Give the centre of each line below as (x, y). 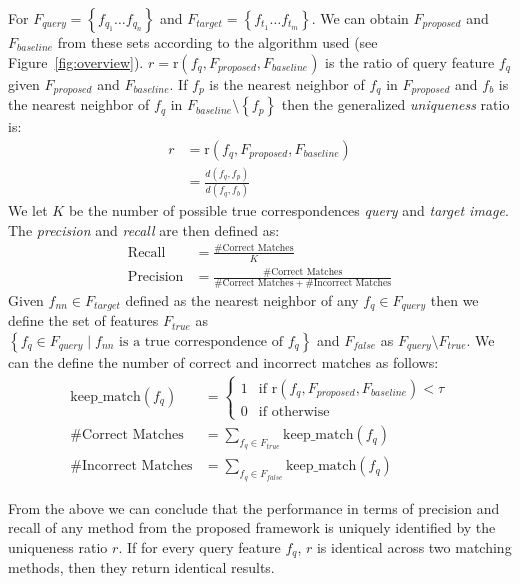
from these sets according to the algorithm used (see (217, 42)
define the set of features (83, 320)
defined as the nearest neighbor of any (242, 299)
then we (454, 299)
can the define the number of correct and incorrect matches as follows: (223, 361)
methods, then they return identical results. (141, 567)
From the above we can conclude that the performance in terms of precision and (254, 507)
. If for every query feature (199, 546)
